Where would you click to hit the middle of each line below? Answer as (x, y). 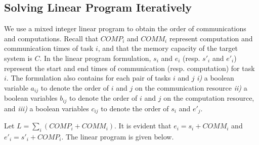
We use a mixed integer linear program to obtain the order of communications (125, 28)
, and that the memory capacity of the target (168, 48)
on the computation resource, (209, 98)
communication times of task (49, 48)
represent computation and (211, 38)
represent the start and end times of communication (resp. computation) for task (129, 68)
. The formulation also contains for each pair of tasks (89, 78)
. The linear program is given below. (118, 136)
